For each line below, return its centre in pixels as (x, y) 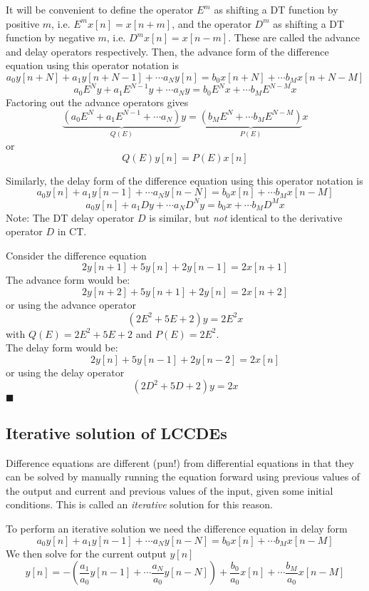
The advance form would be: (68, 280)
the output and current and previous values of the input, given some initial (170, 490)
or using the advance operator (71, 305)
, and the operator (212, 23)
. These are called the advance (294, 37)
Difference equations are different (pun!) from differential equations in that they (180, 462)
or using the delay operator (65, 372)
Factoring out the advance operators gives (97, 102)
